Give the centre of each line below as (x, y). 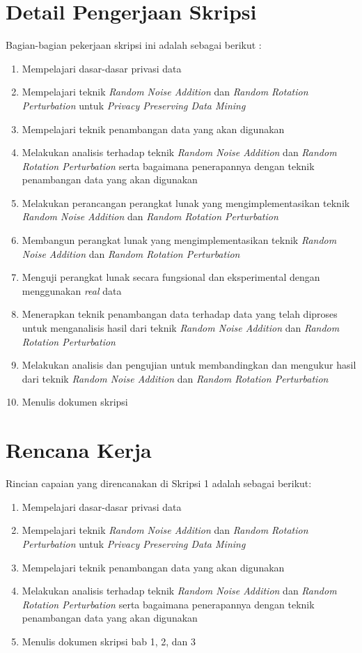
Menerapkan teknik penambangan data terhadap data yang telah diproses (180, 314)
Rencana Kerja (79, 450)
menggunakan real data (72, 290)
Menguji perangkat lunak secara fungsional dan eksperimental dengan (171, 277)
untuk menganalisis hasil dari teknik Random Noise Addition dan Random (181, 328)
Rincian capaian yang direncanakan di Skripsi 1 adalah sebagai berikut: (159, 483)
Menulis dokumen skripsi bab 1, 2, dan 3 (109, 641)
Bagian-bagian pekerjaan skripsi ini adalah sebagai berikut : (134, 45)
